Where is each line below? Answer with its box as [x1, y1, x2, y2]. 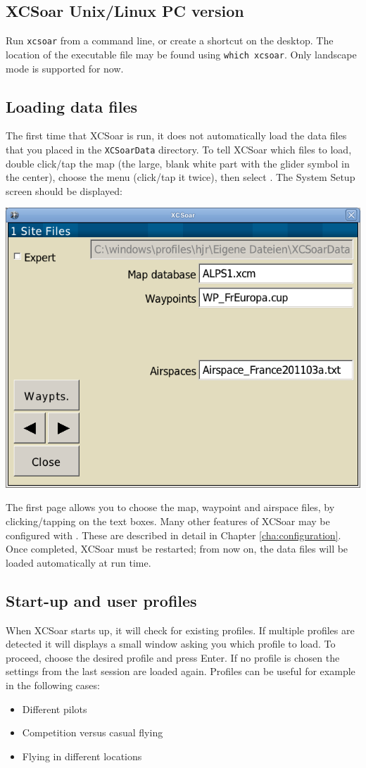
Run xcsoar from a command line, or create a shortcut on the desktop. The [6, 33, 334, 48]
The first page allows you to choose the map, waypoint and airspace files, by [6, 500, 335, 515]
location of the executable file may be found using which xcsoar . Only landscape [6, 46, 357, 61]
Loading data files [6, 95, 138, 117]
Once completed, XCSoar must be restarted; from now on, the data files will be [6, 541, 348, 556]
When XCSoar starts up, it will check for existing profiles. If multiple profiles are [6, 622, 355, 637]
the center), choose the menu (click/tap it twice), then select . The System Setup [6, 170, 355, 184]
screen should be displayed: [6, 183, 122, 198]
